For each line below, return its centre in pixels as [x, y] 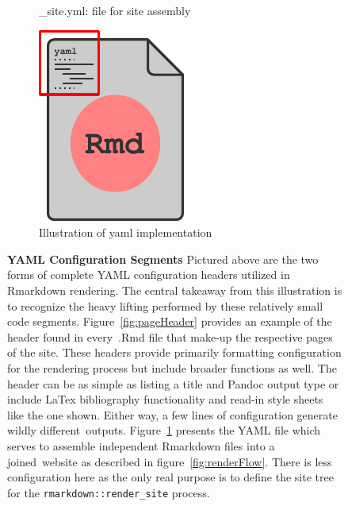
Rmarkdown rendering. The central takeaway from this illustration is [175, 290]
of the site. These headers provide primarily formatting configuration [174, 352]
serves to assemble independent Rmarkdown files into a [141, 445]
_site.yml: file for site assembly [115, 10]
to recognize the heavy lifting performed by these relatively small [165, 305]
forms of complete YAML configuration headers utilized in [149, 274]
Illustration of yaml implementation [126, 232]
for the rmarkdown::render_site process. [109, 492]
